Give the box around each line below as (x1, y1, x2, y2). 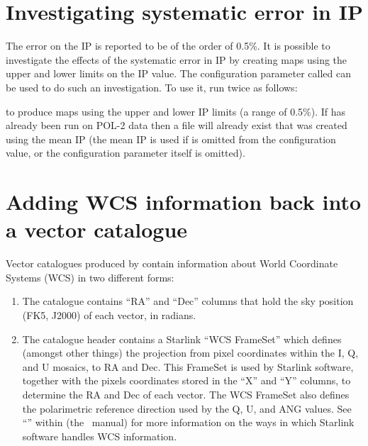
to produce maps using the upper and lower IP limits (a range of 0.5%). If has (6, 104, 345, 118)
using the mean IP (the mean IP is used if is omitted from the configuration (6, 131, 336, 146)
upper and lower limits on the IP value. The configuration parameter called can (6, 66, 351, 81)
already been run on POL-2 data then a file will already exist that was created (6, 118, 347, 133)
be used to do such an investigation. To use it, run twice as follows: (6, 79, 298, 94)
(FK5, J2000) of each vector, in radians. (22, 307, 196, 322)
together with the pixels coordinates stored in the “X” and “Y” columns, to (22, 373, 351, 388)
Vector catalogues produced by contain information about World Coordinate (6, 256, 338, 271)
